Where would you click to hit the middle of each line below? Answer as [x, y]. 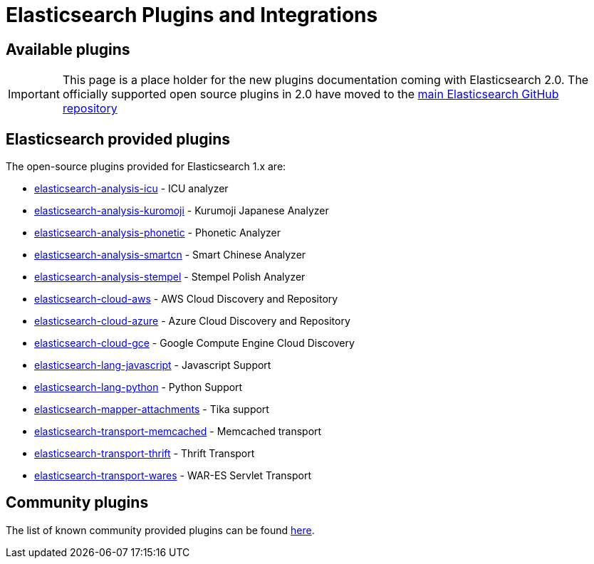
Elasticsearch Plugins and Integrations [192, 15]
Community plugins [77, 503]
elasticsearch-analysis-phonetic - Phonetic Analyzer [158, 233]
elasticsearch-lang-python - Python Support [139, 387]
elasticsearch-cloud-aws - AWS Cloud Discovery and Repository [186, 299]
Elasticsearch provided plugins [118, 139]
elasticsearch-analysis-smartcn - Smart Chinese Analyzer [170, 255]
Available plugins [68, 49]
